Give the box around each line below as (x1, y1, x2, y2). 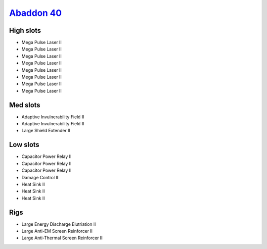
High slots (9, 26, 42, 35)
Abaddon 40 (9, 7, 62, 18)
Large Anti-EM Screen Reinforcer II (21, 228, 93, 234)
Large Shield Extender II (21, 128, 70, 134)
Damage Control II (21, 174, 59, 180)
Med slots (9, 100, 41, 109)
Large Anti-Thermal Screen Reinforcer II (21, 235, 103, 241)
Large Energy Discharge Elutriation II (21, 221, 96, 227)
